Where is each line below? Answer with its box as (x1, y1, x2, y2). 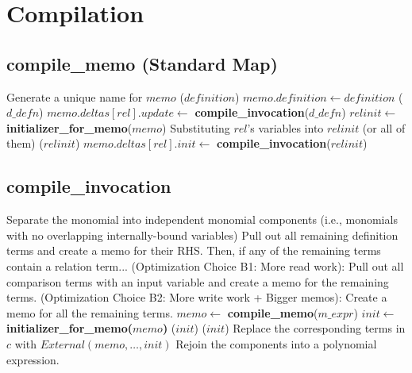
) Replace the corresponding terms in (225, 320, 406, 336)
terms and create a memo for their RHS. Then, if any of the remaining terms (6, 242, 381, 259)
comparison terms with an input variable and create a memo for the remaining (6, 273, 389, 290)
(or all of (362, 119, 406, 136)
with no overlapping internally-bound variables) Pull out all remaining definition (6, 226, 399, 243)
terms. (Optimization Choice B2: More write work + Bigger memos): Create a (6, 289, 387, 306)
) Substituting (162, 119, 230, 136)
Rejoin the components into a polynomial (175, 335, 377, 352)
